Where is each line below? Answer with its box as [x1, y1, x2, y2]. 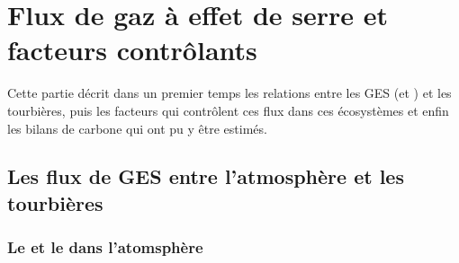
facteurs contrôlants [7, 31, 257, 68]
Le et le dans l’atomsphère [7, 236, 203, 259]
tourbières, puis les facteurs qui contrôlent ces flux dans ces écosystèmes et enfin [7, 101, 449, 119]
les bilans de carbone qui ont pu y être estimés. [7, 118, 267, 137]
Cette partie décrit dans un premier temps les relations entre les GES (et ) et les [7, 83, 452, 102]
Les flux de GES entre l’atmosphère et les [7, 162, 404, 190]
